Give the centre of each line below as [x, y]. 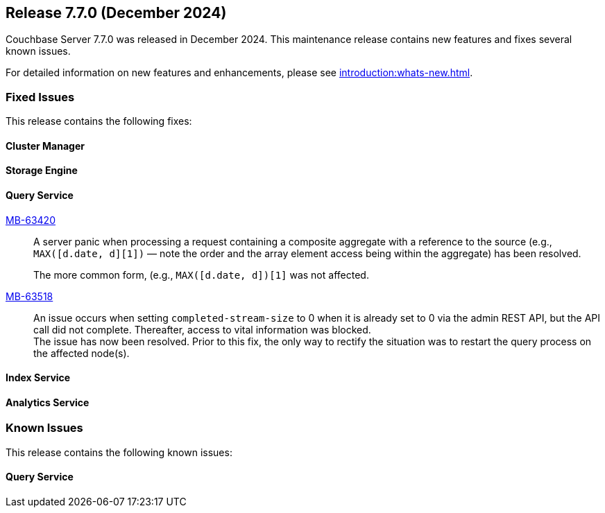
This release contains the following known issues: [119, 452]
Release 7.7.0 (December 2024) [116, 13]
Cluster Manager [45, 146]
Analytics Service [48, 402]
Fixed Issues [40, 97]
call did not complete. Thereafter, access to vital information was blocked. [202, 329]
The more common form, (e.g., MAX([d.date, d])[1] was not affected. [201, 275]
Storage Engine [42, 171]
